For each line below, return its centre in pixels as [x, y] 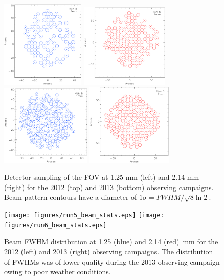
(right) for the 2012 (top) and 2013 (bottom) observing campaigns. [109, 187]
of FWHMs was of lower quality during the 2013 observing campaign [112, 261]
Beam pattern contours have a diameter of [71, 197]
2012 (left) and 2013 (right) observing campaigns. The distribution [109, 251]
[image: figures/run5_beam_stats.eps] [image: [84, 215]
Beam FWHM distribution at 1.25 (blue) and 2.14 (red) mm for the [111, 241]
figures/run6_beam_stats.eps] [55, 225]
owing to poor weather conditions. [58, 272]
